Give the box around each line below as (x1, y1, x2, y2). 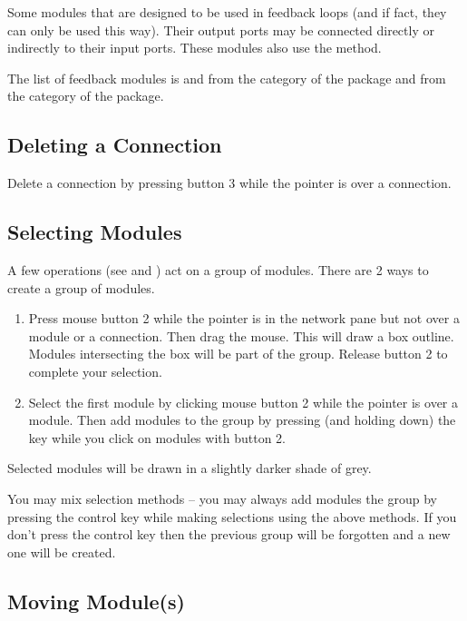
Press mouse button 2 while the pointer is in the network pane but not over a (28, 309, 460, 328)
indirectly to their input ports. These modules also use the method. (7, 38, 382, 57)
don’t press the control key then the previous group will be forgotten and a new (7, 525, 451, 544)
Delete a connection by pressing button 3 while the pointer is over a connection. (7, 173, 452, 192)
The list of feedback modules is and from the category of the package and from (7, 68, 446, 87)
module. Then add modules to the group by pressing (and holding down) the (28, 410, 456, 429)
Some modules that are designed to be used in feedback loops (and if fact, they (7, 3, 447, 21)
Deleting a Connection (7, 131, 222, 159)
